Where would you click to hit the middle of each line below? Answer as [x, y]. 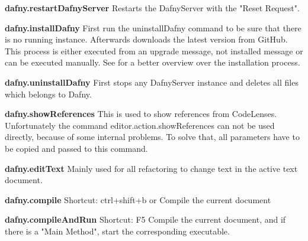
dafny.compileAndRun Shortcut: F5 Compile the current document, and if [145, 219]
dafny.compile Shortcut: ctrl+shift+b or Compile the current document [138, 199]
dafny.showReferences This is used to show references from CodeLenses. [141, 114]
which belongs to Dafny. [48, 94]
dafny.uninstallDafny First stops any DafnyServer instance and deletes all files [152, 82]
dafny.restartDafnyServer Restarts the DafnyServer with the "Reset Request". [152, 8]
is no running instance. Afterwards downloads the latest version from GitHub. [146, 39]
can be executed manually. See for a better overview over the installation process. [153, 62]
